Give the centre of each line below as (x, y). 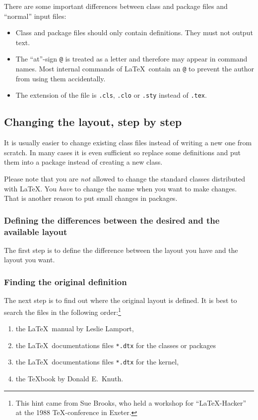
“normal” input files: (35, 16)
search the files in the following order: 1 (63, 311)
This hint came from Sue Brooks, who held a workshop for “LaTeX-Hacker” (131, 402)
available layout (36, 231)
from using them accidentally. (61, 78)
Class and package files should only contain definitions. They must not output (134, 32)
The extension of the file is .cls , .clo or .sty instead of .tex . (111, 95)
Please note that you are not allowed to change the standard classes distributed (125, 178)
